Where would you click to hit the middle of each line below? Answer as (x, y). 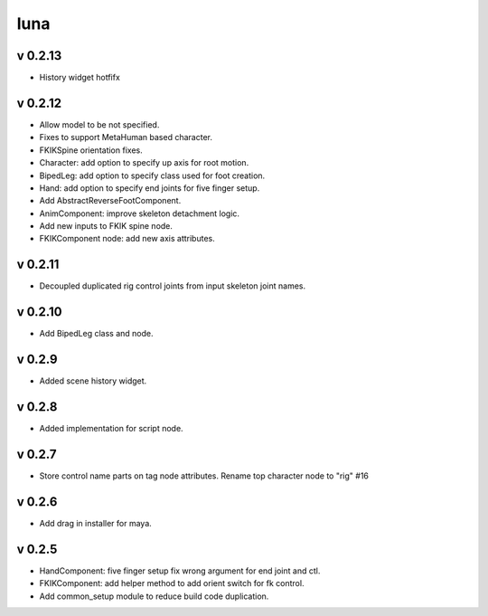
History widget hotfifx (80, 78)
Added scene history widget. (93, 381)
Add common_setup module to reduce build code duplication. (154, 596)
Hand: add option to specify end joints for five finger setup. (150, 188)
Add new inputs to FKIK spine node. (106, 226)
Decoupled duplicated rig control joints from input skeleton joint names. (173, 286)
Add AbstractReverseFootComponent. (110, 201)
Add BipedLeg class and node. (96, 334)
